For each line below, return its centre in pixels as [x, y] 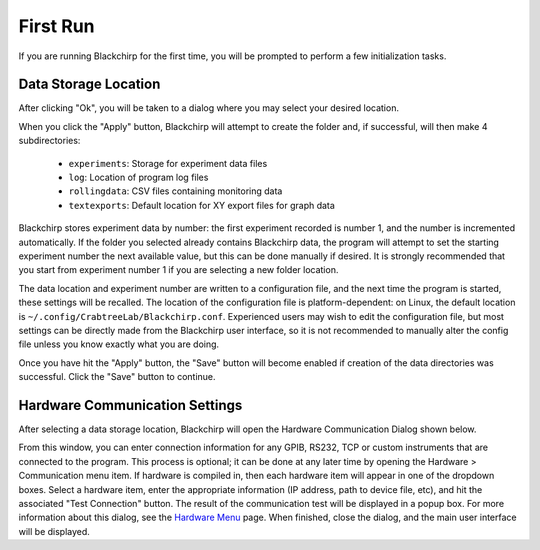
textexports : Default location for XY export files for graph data [201, 205]
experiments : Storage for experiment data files [168, 163]
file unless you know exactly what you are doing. [119, 344]
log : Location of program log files [138, 177]
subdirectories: [49, 141]
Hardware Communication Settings [130, 405]
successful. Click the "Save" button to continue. [117, 377]
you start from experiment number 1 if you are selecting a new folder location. [178, 270]
